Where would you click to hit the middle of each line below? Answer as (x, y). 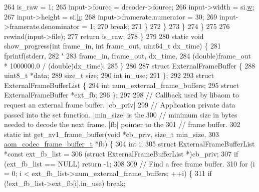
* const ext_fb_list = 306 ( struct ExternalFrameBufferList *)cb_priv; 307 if (121, 153)
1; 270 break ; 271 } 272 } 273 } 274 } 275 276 (160, 26)
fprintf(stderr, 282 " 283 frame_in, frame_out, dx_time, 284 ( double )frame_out (127, 55)
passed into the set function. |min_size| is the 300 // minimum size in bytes (121, 114)
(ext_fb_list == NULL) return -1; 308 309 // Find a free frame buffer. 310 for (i (129, 163)
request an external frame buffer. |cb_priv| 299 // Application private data (120, 104)
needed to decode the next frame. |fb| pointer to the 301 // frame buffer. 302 (122, 124)
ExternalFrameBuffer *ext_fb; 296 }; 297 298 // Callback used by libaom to (122, 95)
